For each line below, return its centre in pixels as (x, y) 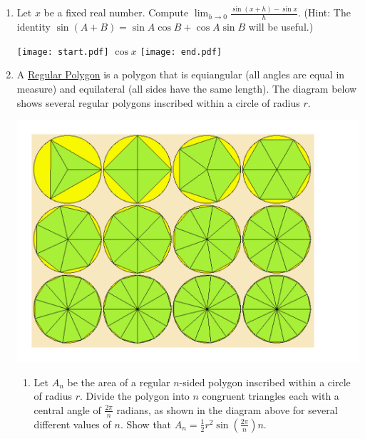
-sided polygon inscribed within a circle (265, 382)
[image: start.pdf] (63, 52)
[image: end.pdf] (181, 52)
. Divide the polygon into (135, 396)
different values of (72, 424)
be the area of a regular (119, 382)
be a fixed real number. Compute (116, 12)
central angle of (67, 409)
